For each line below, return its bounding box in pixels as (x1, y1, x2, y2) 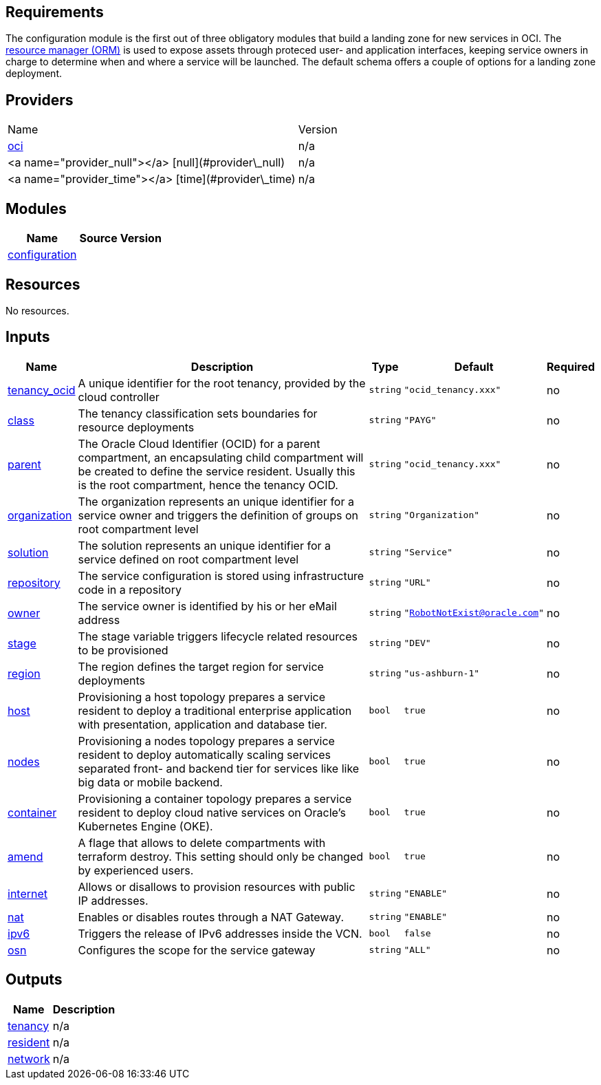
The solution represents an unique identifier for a (78, 538, 331, 552)
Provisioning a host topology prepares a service (78, 689, 325, 704)
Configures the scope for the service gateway (78, 943, 316, 957)
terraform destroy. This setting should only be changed (78, 849, 364, 863)
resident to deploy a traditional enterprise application (78, 703, 352, 718)
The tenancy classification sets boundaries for (78, 406, 318, 420)
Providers (6, 91, 74, 109)
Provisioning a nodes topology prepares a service (78, 733, 335, 748)
